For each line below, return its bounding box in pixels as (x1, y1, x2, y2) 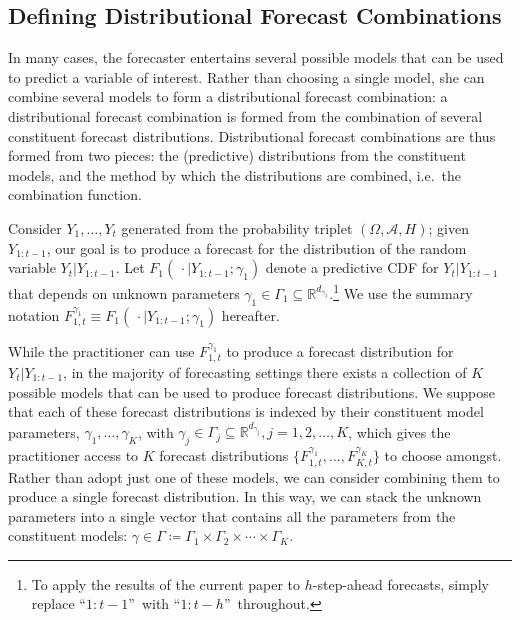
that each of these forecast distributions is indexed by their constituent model (8, 401, 484, 422)
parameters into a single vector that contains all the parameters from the (8, 505, 456, 526)
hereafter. (221, 304, 280, 325)
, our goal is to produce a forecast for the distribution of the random (46, 237, 467, 258)
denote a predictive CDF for (265, 257, 439, 278)
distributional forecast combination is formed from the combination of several (8, 105, 483, 126)
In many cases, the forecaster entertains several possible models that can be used (8, 47, 504, 68)
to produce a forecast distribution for (226, 340, 454, 361)
